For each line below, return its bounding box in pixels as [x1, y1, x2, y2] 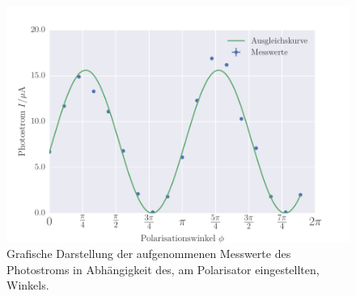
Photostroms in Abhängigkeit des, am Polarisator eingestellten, [6, 260, 320, 277]
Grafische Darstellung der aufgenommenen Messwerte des [6, 245, 291, 262]
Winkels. [6, 277, 49, 294]
